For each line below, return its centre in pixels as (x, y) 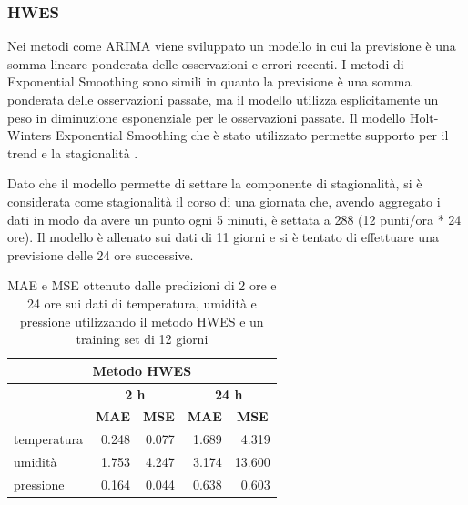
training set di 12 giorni (142, 339)
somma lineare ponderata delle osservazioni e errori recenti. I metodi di (206, 63)
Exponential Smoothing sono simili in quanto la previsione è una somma (209, 81)
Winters (30, 135)
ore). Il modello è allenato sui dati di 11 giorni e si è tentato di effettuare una (223, 237)
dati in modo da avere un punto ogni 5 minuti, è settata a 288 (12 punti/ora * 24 (234, 219)
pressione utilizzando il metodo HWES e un (142, 321)
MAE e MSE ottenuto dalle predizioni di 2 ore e (142, 285)
